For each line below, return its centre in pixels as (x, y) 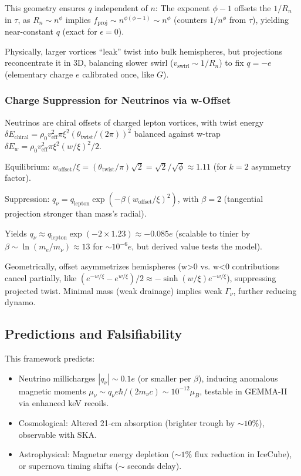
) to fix (231, 63)
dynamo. (20, 302)
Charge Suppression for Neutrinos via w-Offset (118, 100)
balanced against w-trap (177, 134)
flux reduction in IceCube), (243, 454)
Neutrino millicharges (57, 378)
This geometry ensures (45, 8)
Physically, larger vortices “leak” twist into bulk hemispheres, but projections (143, 51)
